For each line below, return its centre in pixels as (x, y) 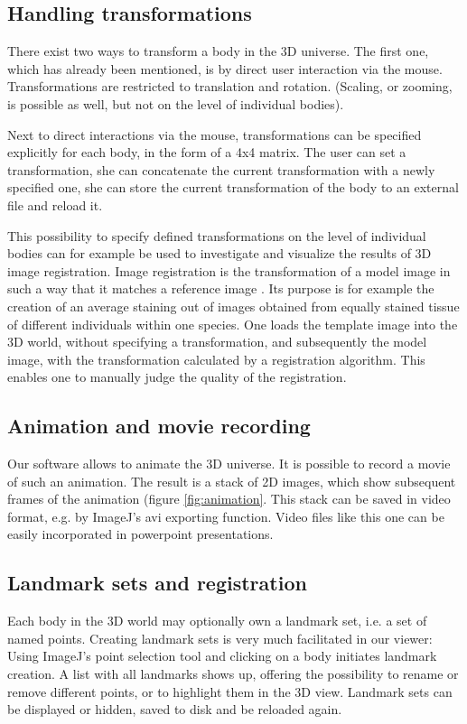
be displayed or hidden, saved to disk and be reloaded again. (175, 709)
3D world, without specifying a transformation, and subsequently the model (217, 342)
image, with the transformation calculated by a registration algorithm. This (216, 359)
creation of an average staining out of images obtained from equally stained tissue (233, 306)
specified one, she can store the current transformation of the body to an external (233, 187)
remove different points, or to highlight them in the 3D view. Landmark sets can (230, 691)
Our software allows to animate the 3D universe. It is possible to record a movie (229, 464)
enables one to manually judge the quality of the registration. (177, 377)
